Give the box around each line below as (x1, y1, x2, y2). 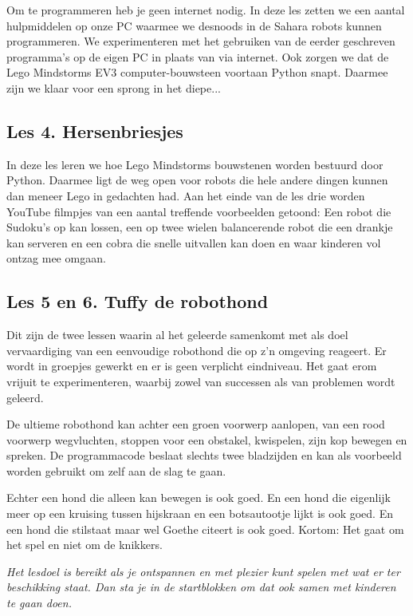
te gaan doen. (6, 594, 72, 611)
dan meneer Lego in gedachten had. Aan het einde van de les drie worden (6, 187, 365, 203)
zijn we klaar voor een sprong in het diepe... (6, 79, 221, 96)
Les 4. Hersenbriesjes (6, 118, 183, 143)
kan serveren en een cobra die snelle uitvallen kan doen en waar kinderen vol (6, 234, 381, 251)
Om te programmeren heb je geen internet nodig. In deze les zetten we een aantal (6, 2, 405, 18)
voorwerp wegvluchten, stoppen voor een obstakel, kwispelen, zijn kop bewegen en (6, 431, 407, 448)
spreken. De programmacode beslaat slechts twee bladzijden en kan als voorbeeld (6, 447, 402, 464)
